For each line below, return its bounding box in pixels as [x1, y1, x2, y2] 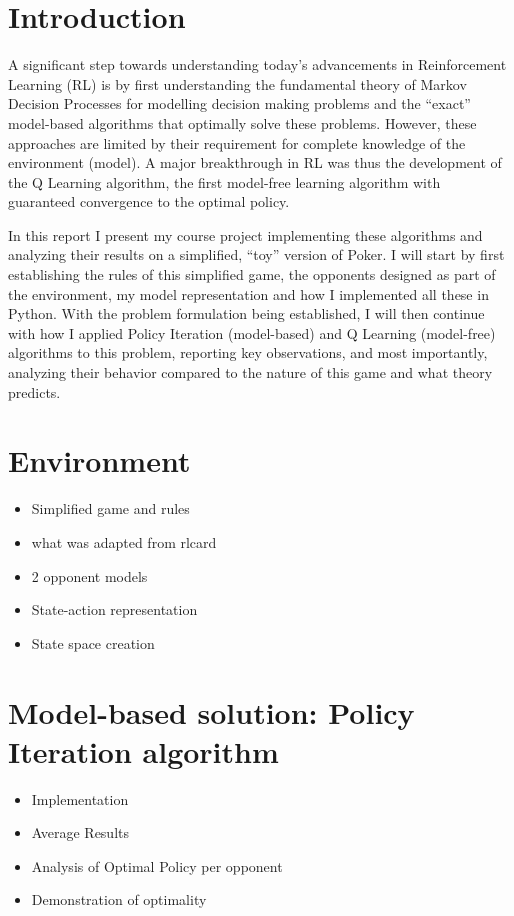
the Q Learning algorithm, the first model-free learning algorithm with [8, 171, 441, 192]
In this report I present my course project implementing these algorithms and [8, 224, 483, 245]
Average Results [31, 822, 129, 843]
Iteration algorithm [8, 730, 279, 771]
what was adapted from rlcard [31, 531, 217, 552]
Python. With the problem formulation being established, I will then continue [8, 303, 485, 324]
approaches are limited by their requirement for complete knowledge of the [8, 132, 466, 153]
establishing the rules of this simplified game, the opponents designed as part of [8, 264, 496, 285]
